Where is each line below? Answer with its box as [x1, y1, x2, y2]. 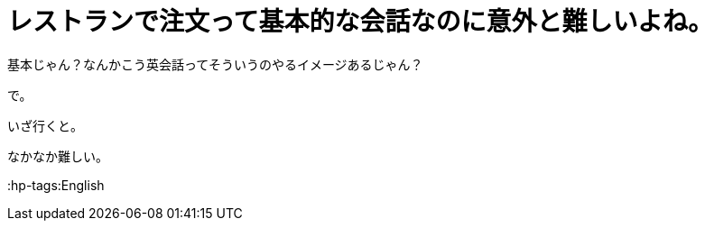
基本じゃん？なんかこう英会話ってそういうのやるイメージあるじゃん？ [7, 56, 423, 72]
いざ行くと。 [7, 117, 83, 133]
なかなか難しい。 [7, 148, 108, 164]
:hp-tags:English [7, 177, 105, 193]
